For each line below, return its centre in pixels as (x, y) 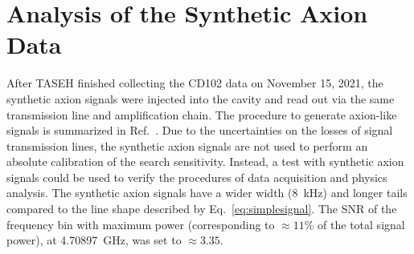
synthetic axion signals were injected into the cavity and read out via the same (201, 98)
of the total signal (361, 224)
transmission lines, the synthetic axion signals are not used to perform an (187, 145)
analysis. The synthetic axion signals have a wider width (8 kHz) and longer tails (207, 193)
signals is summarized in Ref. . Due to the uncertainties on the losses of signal (200, 130)
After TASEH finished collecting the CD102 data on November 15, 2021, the (195, 83)
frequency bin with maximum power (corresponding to (141, 224)
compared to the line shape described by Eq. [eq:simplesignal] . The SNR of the (202, 209)
